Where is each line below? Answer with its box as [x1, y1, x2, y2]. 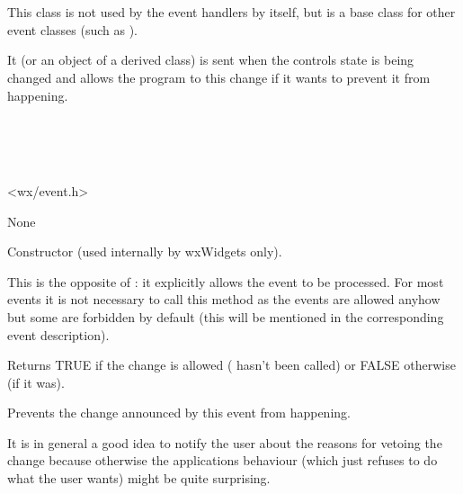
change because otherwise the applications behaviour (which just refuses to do [7, 451, 438, 470]
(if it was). [7, 373, 65, 391]
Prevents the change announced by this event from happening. [7, 403, 351, 422]
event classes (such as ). [7, 20, 138, 39]
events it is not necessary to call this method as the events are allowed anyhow [7, 290, 441, 309]
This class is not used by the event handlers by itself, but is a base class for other [7, 3, 456, 22]
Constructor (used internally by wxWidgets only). [7, 242, 282, 261]
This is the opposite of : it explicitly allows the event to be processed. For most [7, 272, 444, 291]
